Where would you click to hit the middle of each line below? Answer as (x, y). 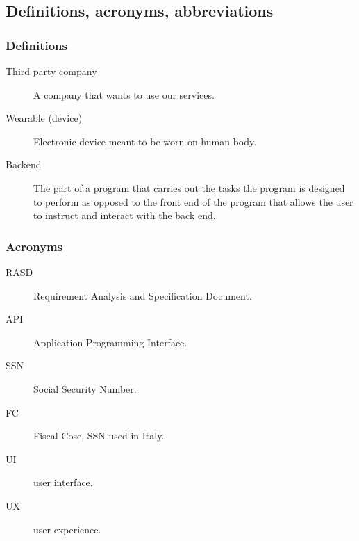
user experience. (67, 529)
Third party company (51, 71)
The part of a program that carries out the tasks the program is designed (189, 187)
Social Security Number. (85, 388)
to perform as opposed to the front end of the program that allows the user (193, 201)
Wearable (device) (44, 118)
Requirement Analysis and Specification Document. (143, 295)
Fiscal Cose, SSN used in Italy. (99, 436)
